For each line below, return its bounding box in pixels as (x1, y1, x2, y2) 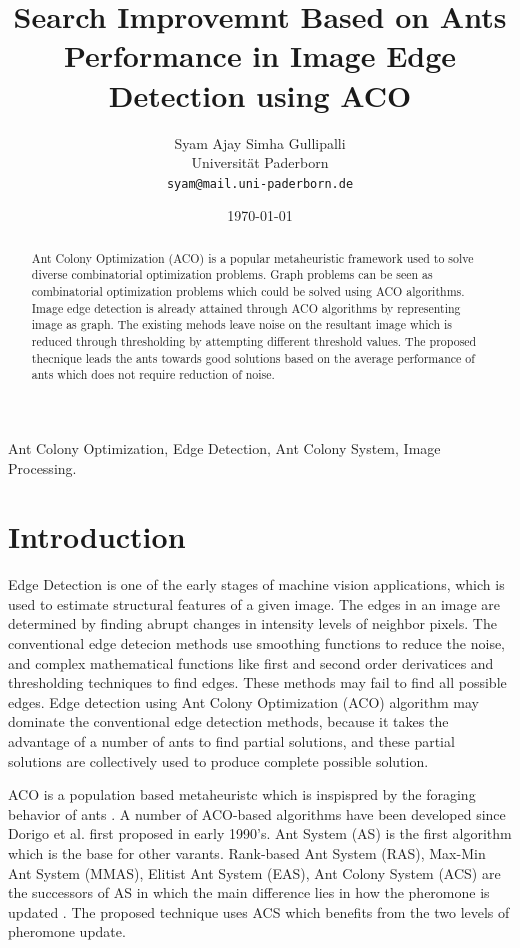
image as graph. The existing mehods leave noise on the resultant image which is (31, 316, 453, 333)
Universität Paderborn (191, 152, 329, 173)
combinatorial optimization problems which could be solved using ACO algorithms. (31, 283, 465, 300)
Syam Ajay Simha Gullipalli (174, 132, 346, 153)
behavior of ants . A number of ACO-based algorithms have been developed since (8, 803, 506, 824)
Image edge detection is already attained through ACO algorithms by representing (31, 299, 461, 316)
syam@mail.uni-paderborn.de (166, 176, 354, 191)
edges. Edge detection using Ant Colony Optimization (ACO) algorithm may (8, 691, 479, 712)
